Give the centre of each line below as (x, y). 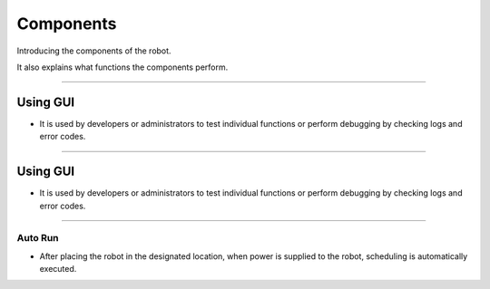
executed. (58, 269)
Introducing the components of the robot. (94, 51)
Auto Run (38, 238)
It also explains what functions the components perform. (122, 67)
